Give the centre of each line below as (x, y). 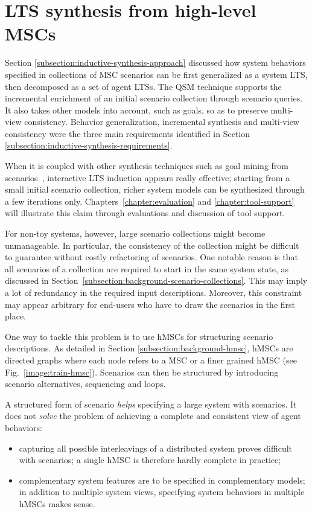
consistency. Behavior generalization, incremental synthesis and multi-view (162, 122)
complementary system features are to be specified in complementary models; (162, 480)
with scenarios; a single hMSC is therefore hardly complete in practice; (150, 460)
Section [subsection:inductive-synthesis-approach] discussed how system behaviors (155, 62)
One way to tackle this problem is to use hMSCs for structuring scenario (139, 336)
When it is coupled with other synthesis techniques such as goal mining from (147, 166)
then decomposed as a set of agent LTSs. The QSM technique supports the (143, 86)
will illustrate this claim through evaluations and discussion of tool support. (145, 213)
